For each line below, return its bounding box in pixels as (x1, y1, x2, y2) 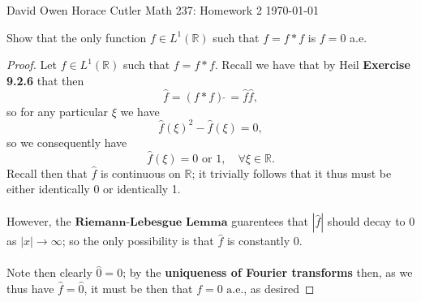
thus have (6, 280, 54, 297)
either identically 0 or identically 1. (6, 180, 181, 197)
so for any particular (6, 102, 109, 119)
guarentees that (231, 213, 308, 230)
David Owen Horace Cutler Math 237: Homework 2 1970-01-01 (6, 2, 319, 18)
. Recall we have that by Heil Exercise (214, 56, 410, 73)
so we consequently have (6, 133, 127, 150)
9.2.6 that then (6, 71, 84, 88)
